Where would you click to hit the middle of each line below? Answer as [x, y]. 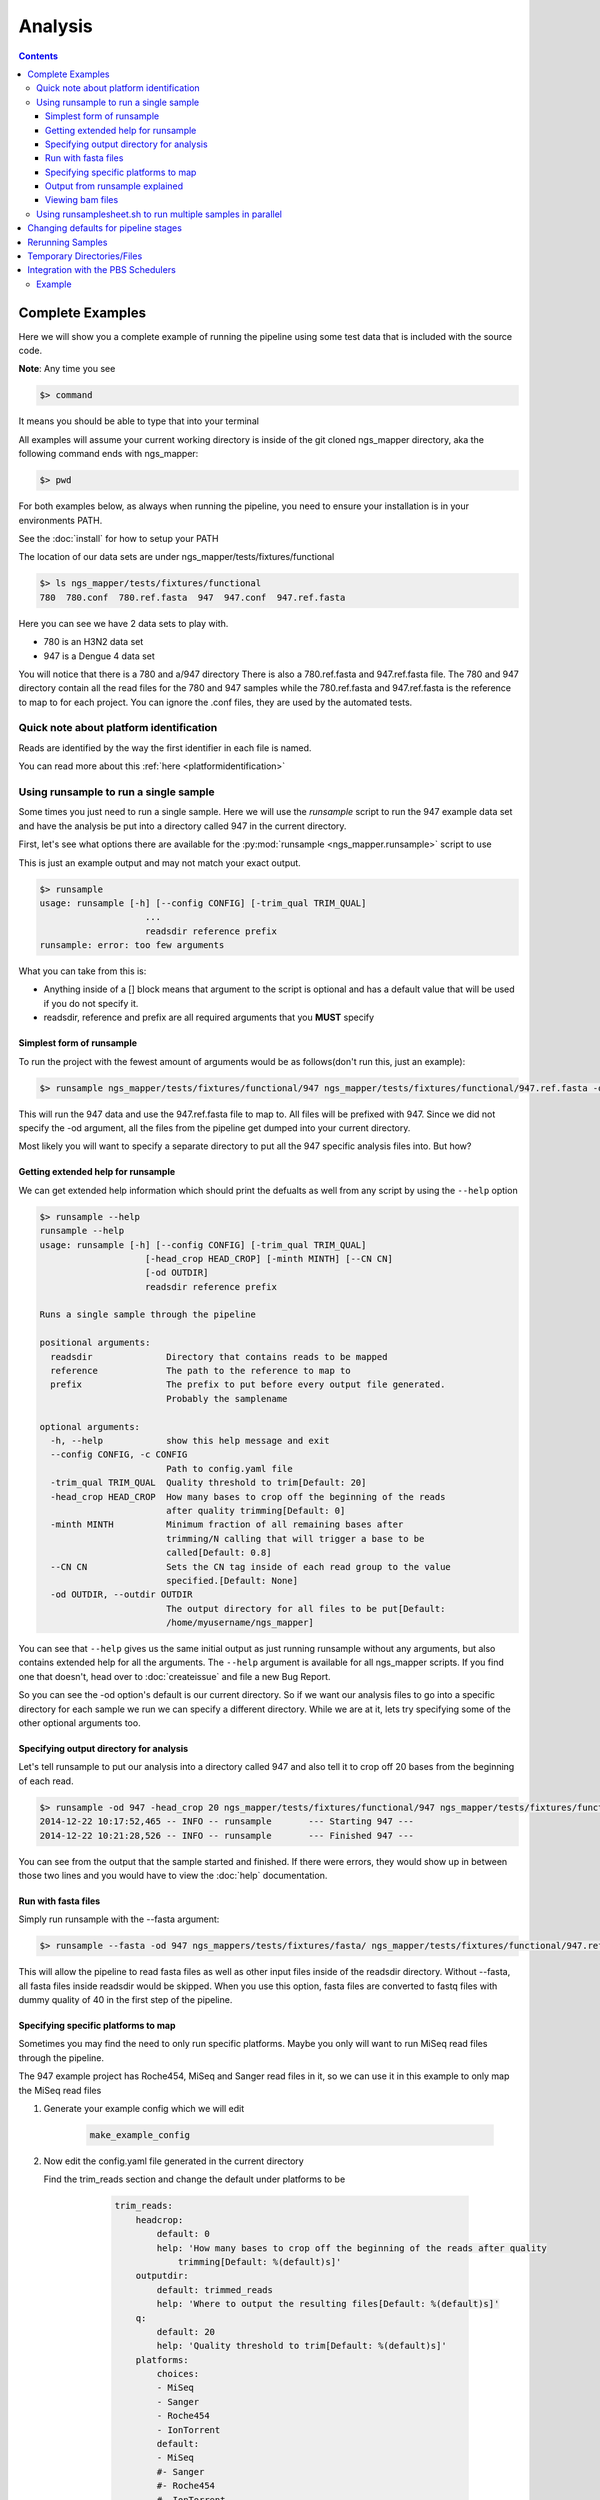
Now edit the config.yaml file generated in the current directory [173, 2161]
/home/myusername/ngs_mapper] [239, 1623]
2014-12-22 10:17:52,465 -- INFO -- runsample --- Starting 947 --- [227, 1821]
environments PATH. [60, 520]
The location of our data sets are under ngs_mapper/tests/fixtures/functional [176, 557]
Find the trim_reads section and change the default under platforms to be [194, 2179]
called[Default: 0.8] [218, 1553]
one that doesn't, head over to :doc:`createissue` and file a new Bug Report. [174, 1676]
